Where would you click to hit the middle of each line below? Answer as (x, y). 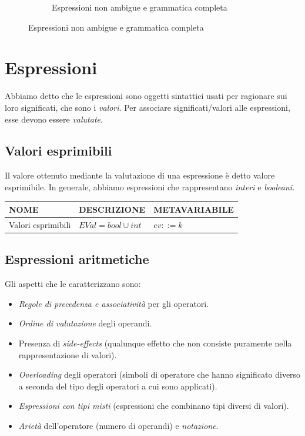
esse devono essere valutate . (54, 119)
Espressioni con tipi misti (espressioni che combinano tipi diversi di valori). (154, 406)
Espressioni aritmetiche (77, 259)
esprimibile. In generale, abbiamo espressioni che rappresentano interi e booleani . (150, 186)
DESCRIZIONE (112, 209)
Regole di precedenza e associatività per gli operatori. (114, 303)
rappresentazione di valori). (68, 354)
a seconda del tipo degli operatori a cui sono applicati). (118, 386)
